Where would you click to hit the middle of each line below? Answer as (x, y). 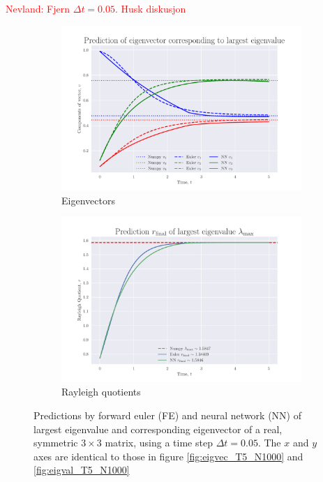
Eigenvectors (88, 200)
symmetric (56, 443)
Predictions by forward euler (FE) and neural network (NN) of (167, 415)
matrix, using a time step (159, 443)
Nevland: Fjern (38, 8)
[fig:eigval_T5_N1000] (82, 470)
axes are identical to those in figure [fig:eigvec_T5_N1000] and (168, 456)
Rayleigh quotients (101, 392)
